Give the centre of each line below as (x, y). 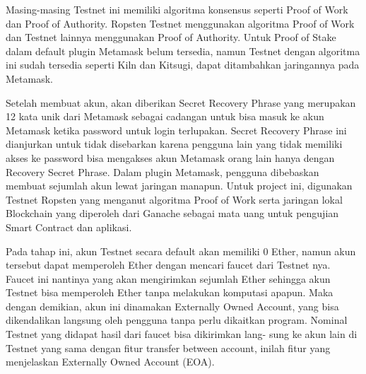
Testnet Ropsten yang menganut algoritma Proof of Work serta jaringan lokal (174, 199)
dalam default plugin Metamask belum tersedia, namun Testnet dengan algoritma (183, 51)
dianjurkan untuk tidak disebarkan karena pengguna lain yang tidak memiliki (174, 144)
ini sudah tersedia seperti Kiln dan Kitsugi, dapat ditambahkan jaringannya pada (183, 65)
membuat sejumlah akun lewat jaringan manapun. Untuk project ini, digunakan (179, 186)
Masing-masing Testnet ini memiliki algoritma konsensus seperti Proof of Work (177, 9)
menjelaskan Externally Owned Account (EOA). (110, 362)
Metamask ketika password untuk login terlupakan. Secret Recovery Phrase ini (176, 130)
